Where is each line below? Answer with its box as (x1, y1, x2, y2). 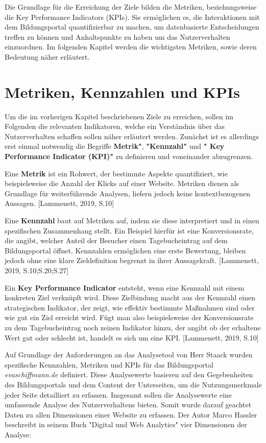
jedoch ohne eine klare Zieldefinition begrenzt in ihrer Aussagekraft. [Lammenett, (5, 255, 259, 266)
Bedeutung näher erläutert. (5, 51, 90, 62)
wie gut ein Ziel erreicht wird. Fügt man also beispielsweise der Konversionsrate (5, 312, 254, 323)
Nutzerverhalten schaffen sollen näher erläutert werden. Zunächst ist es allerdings (5, 131, 259, 141)
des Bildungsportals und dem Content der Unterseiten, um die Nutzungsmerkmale (5, 379, 262, 389)
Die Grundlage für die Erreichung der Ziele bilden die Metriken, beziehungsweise (5, 2, 257, 12)
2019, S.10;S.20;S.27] (5, 265, 69, 275)
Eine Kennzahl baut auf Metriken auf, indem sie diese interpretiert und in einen (5, 215, 259, 226)
